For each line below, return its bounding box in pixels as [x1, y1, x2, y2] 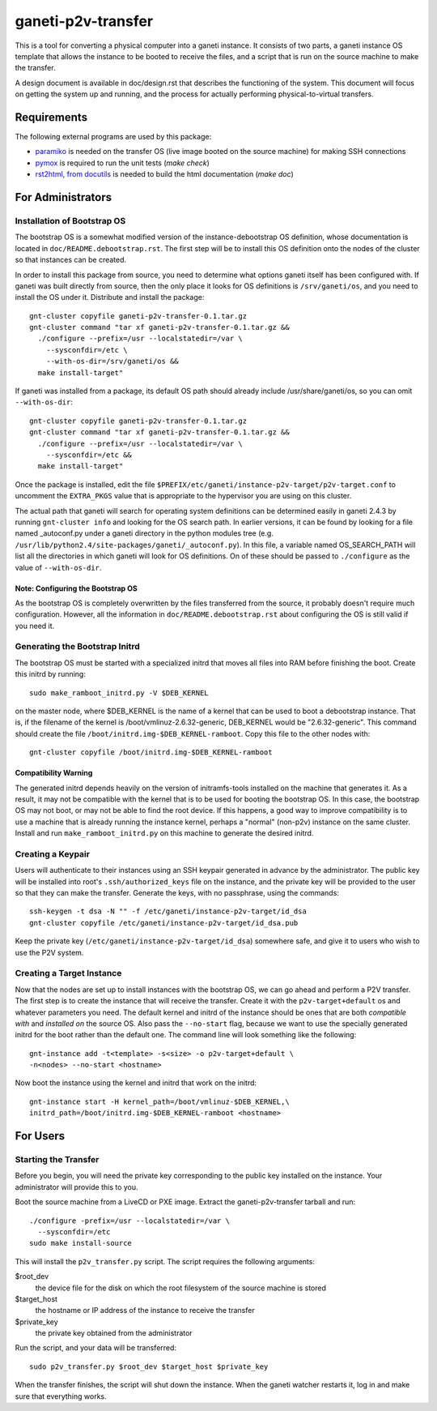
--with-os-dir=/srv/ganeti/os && [45, 357, 180, 366]
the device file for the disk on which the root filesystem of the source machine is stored [35, 1283, 327, 1293]
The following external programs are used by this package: [15, 132, 212, 142]
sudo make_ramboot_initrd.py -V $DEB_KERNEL [29, 688, 210, 697]
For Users [15, 1129, 66, 1143]
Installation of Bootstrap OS [15, 215, 126, 226]
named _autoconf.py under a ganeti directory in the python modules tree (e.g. [15, 528, 274, 538]
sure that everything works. [15, 1391, 107, 1401]
